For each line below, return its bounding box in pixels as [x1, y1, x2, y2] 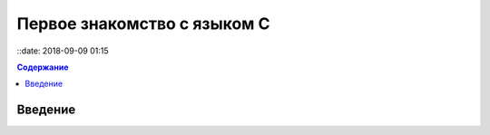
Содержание [16, 62, 69, 72]
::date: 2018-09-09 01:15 [16, 45, 109, 56]
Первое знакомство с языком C [16, 14, 270, 34]
